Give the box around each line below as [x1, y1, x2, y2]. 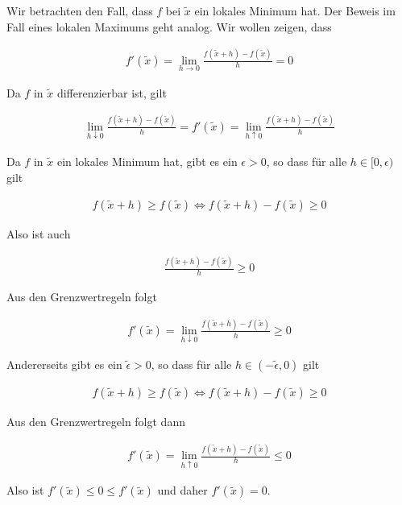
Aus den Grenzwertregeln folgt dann [6, 413, 185, 430]
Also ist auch [6, 226, 71, 242]
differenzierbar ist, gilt [56, 84, 167, 101]
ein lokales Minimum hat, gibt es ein [56, 152, 238, 169]
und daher [157, 482, 208, 499]
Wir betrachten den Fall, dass [6, 2, 153, 19]
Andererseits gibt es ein [6, 356, 122, 373]
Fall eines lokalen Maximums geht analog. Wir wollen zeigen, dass [6, 18, 332, 35]
